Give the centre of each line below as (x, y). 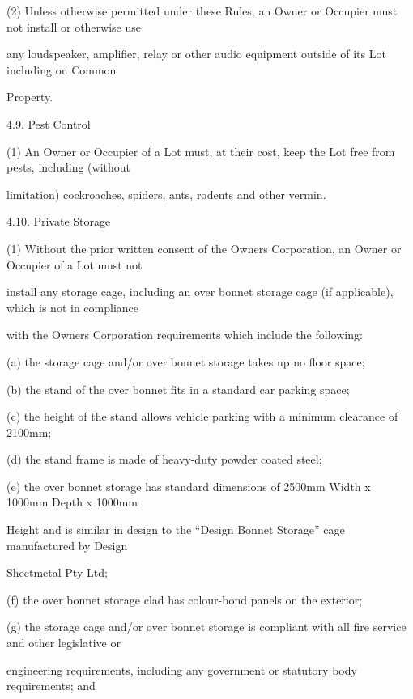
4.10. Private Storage (59, 221)
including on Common (62, 69)
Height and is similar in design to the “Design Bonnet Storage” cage (176, 530)
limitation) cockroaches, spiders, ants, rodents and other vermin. (166, 194)
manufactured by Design (67, 545)
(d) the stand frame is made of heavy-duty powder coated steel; (164, 459)
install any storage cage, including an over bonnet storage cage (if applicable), (200, 292)
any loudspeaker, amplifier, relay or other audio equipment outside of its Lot (196, 54)
